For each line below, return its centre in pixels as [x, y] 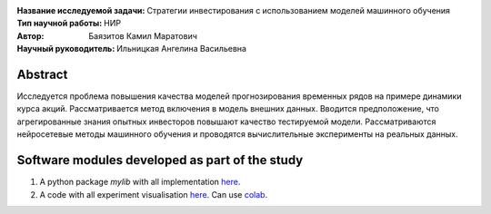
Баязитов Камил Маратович [143, 35]
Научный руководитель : [66, 49]
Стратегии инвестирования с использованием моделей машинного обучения [298, 10]
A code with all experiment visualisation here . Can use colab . [154, 194]
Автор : [30, 35]
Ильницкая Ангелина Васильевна [182, 49]
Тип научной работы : [60, 24]
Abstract [42, 74]
